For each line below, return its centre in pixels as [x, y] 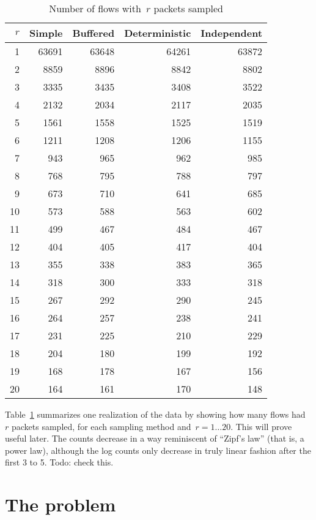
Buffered [94, 33]
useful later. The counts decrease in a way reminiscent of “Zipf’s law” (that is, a [155, 438]
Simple [46, 33]
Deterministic [158, 33]
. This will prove [261, 426]
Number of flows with [95, 8]
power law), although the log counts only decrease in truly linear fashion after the [158, 450]
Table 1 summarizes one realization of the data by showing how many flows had [155, 414]
